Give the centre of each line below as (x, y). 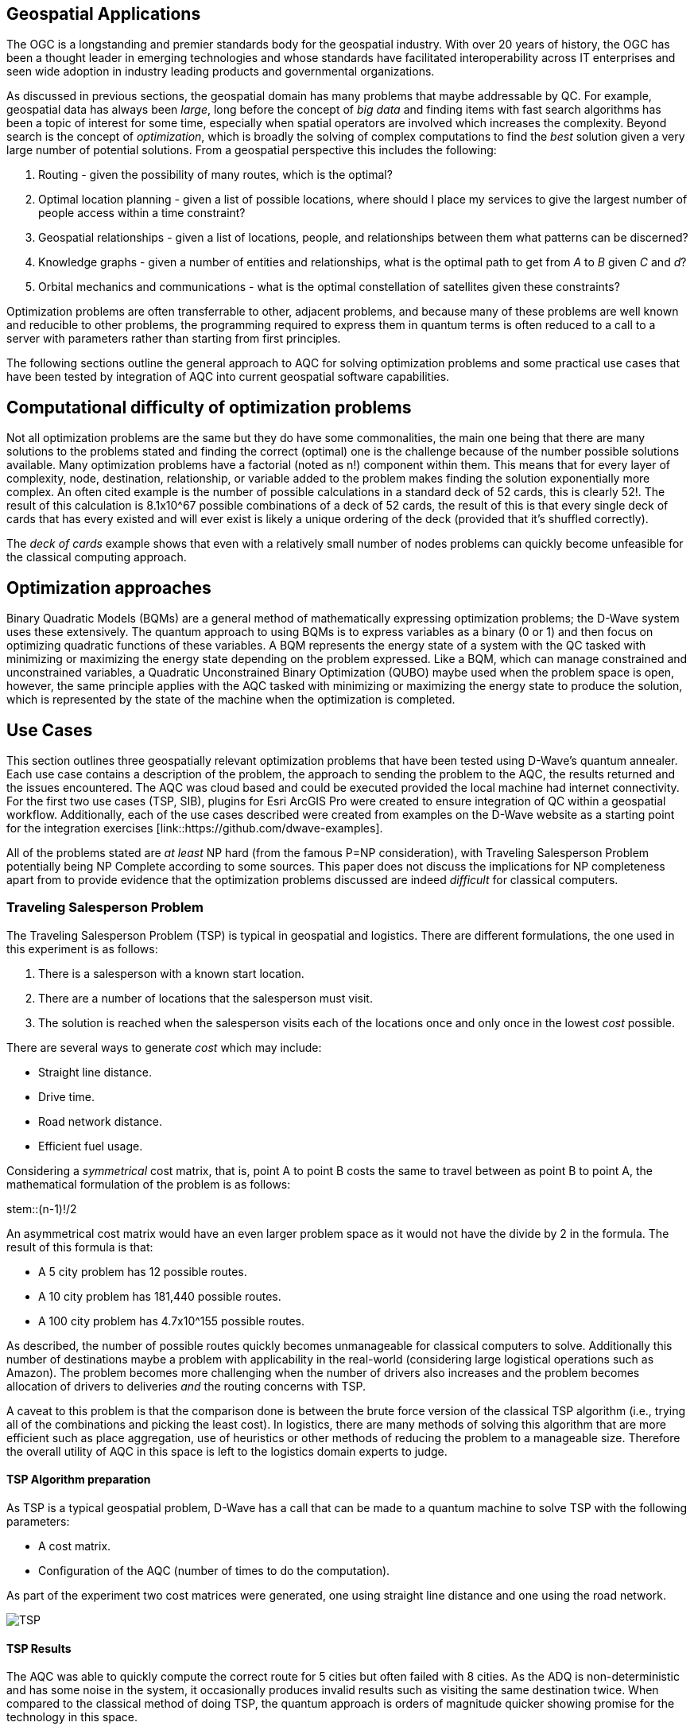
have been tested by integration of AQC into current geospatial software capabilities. (228, 377)
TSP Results (39, 1648)
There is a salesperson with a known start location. (171, 973)
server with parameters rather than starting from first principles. (174, 339)
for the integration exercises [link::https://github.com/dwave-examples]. (195, 828)
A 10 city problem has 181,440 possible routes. (160, 1296)
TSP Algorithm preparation (79, 1480)
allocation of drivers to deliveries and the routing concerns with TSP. (186, 1386)
